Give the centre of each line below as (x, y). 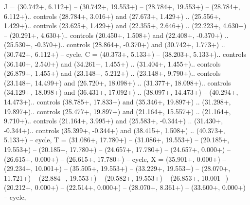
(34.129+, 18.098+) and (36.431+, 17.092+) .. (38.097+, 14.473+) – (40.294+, (121, 92)
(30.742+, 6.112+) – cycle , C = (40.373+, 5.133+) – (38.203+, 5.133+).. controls (125, 54)
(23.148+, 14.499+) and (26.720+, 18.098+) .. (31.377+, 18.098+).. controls (117, 82)
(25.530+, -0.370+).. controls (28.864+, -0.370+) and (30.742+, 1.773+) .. (115, 44)
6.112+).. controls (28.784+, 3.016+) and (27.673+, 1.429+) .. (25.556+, (112, 16)
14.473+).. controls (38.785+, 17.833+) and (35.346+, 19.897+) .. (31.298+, (117, 101)
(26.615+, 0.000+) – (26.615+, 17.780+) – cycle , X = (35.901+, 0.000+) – (115, 159)
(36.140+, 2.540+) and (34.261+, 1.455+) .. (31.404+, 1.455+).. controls (112, 63)
